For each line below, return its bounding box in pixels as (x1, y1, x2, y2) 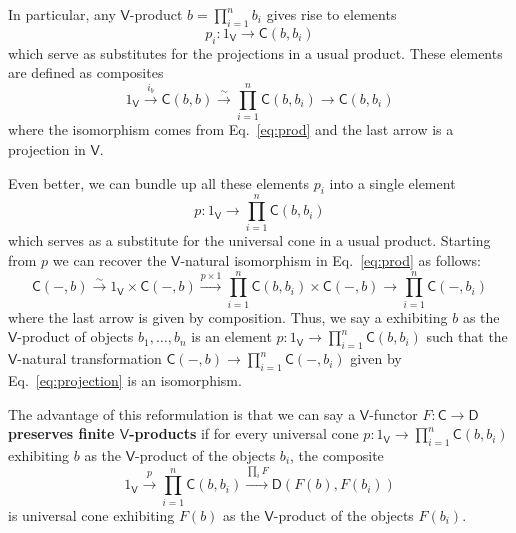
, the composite (290, 444, 384, 465)
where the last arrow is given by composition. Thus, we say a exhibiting (8, 306, 448, 327)
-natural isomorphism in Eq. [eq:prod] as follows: (180, 250, 481, 271)
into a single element (329, 172, 456, 193)
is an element (191, 326, 272, 347)
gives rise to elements (266, 4, 397, 24)
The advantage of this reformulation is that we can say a (8, 403, 356, 424)
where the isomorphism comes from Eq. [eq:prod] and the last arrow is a (8, 119, 454, 140)
